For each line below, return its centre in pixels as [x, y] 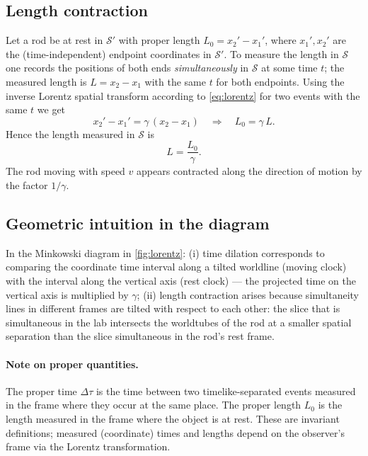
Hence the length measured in [70, 133]
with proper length [159, 40]
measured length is [46, 81]
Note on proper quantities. [72, 364]
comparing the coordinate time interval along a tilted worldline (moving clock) [176, 267]
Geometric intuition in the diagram [138, 223]
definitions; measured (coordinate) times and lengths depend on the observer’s [175, 432]
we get [51, 109]
